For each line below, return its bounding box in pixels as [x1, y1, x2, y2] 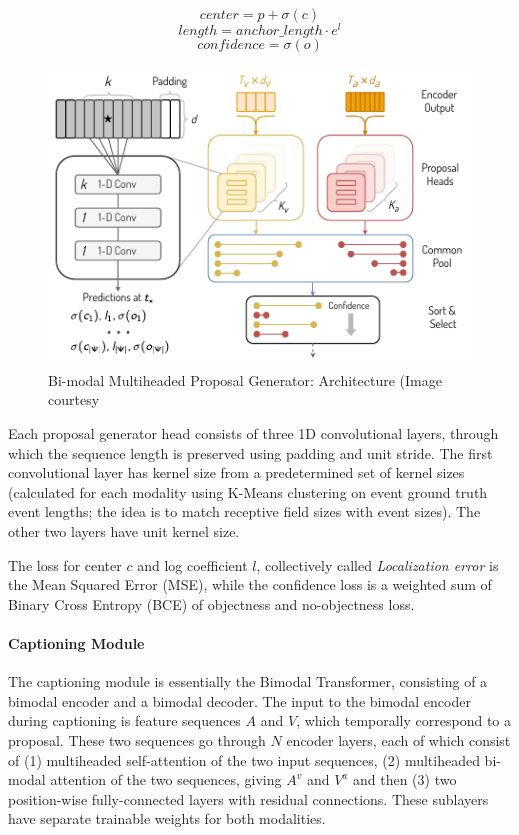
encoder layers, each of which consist [286, 729, 511, 750]
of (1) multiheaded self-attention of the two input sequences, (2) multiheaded [8, 749, 480, 770]
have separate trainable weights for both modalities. [8, 808, 326, 829]
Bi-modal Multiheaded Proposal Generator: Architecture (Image [48, 369, 442, 390]
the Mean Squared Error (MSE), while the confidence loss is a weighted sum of [8, 574, 492, 595]
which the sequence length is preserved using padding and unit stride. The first [8, 442, 493, 463]
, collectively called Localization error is [256, 554, 499, 575]
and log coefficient [137, 554, 248, 575]
